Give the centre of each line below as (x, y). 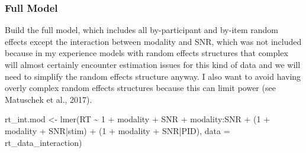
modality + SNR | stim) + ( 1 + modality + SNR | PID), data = (117, 130)
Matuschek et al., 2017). (49, 99)
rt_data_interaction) (44, 142)
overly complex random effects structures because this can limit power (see (140, 88)
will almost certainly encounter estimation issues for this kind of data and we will (153, 64)
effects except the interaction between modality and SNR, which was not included (153, 41)
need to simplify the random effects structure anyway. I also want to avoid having (153, 76)
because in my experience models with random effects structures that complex (146, 53)
